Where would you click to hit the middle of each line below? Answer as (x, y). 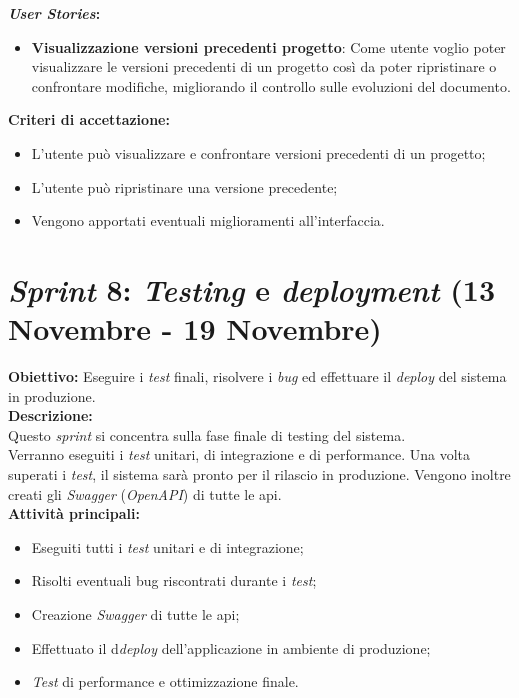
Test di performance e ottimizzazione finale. (165, 681)
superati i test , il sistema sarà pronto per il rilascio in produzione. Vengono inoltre (259, 474)
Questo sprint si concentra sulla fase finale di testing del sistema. (207, 434)
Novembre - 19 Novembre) (195, 328)
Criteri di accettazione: (89, 119)
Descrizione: (50, 415)
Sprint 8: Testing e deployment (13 (252, 289)
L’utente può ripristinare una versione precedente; (184, 186)
